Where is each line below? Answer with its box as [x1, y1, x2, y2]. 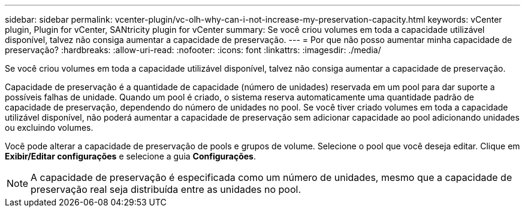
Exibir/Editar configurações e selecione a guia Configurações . [5, 151, 256, 161]
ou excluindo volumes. [5, 122, 93, 133]
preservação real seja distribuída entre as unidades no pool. [31, 183, 301, 195]
